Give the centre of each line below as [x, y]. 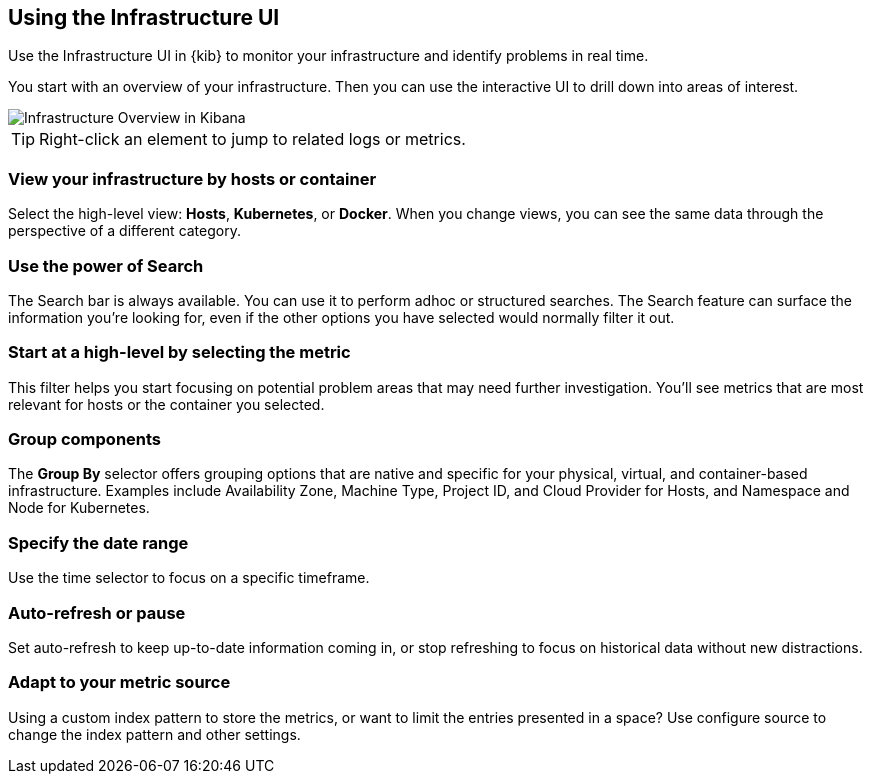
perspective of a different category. [124, 231]
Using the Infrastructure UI [144, 17]
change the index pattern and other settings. [154, 734]
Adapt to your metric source [119, 682]
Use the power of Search [106, 265]
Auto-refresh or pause [97, 612]
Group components [85, 439]
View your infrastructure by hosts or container [192, 178]
